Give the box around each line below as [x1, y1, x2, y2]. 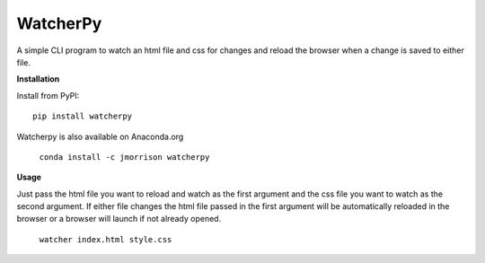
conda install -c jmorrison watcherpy [39, 152, 210, 162]
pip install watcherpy [32, 111, 133, 121]
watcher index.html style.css [39, 234, 172, 244]
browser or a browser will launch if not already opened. [16, 214, 222, 224]
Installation [16, 74, 60, 84]
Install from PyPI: [16, 90, 80, 101]
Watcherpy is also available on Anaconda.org [16, 131, 184, 142]
